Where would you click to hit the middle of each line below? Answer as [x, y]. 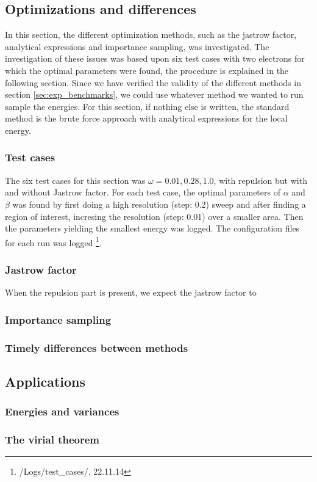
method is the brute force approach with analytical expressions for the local [146, 118]
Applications [45, 381]
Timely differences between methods [97, 347]
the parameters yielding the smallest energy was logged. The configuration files [152, 228]
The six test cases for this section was [75, 180]
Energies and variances [62, 411]
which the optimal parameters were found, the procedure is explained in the [147, 70]
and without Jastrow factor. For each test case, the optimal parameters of [143, 192]
